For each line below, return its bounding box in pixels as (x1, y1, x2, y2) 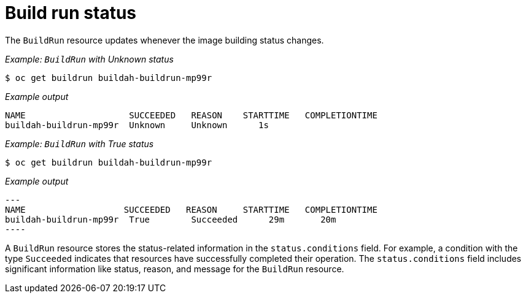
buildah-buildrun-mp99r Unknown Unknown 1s (5, 120, 269, 130)
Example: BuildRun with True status (5, 138, 154, 149)
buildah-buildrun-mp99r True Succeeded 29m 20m (5, 214, 336, 224)
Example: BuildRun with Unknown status (5, 53, 174, 64)
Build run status (5, 2, 137, 23)
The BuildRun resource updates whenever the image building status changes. (5, 34, 324, 45)
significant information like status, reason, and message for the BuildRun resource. (5, 263, 344, 274)
